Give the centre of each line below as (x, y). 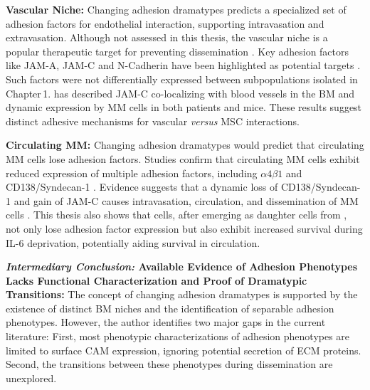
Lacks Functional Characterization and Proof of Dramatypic (157, 280)
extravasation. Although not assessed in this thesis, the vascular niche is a (167, 37)
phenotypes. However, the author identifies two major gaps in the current (166, 322)
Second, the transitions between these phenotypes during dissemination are (169, 364)
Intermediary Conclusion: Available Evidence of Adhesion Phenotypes (182, 267)
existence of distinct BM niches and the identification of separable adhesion (170, 308)
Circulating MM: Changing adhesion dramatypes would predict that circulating (185, 145)
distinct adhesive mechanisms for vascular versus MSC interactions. (153, 121)
